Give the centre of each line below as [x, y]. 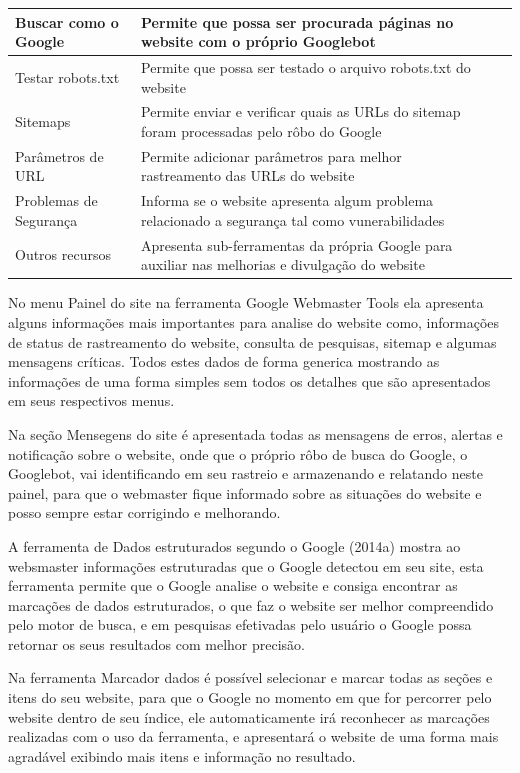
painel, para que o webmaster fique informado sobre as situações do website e [245, 492]
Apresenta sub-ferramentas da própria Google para [297, 244]
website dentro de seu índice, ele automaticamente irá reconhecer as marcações [249, 716]
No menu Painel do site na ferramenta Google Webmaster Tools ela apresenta [246, 302]
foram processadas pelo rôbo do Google [261, 130]
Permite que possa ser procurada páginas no [297, 21]
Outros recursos [63, 254]
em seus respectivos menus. [91, 400]
